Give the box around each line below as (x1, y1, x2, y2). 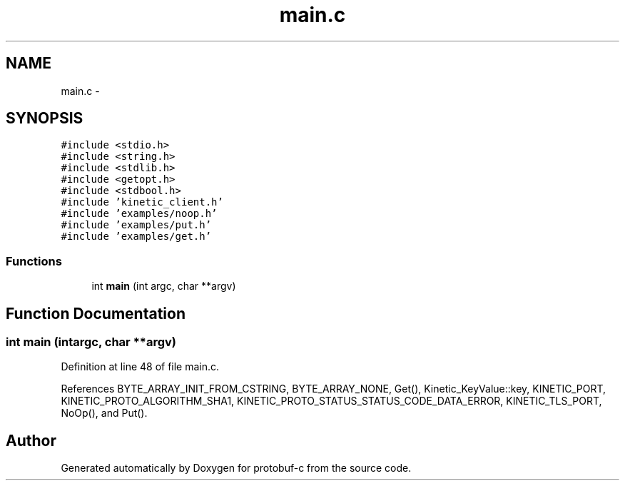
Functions (6, 253, 62, 268)
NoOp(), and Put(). (61, 407, 148, 420)
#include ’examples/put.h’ (61, 219, 212, 231)
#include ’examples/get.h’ (61, 231, 212, 243)
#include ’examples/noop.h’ (61, 208, 218, 220)
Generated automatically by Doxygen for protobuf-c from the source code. (61, 462, 412, 475)
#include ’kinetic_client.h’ (61, 196, 223, 208)
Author (6, 431, 56, 450)
